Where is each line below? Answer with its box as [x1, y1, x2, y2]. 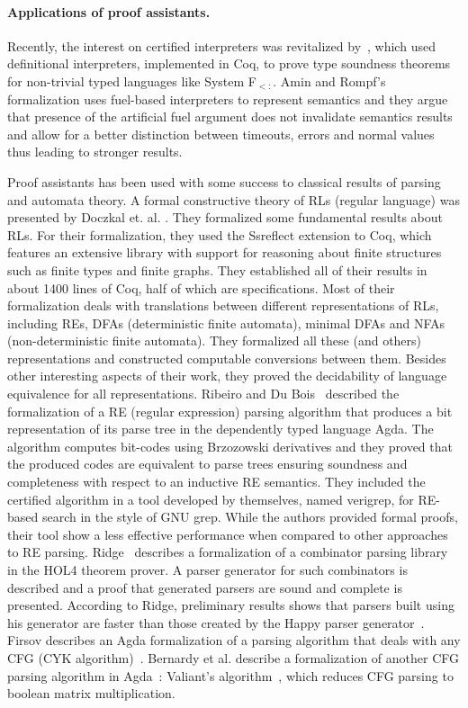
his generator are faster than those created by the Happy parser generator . [7, 613, 425, 632]
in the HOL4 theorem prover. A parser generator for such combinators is [7, 560, 408, 579]
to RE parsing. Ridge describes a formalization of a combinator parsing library [7, 542, 448, 561]
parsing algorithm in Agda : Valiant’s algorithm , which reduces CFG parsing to [7, 666, 454, 685]
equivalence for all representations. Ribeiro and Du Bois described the [7, 384, 400, 403]
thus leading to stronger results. [7, 142, 183, 161]
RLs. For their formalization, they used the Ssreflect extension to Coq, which [7, 225, 432, 244]
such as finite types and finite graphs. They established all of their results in [7, 260, 427, 279]
